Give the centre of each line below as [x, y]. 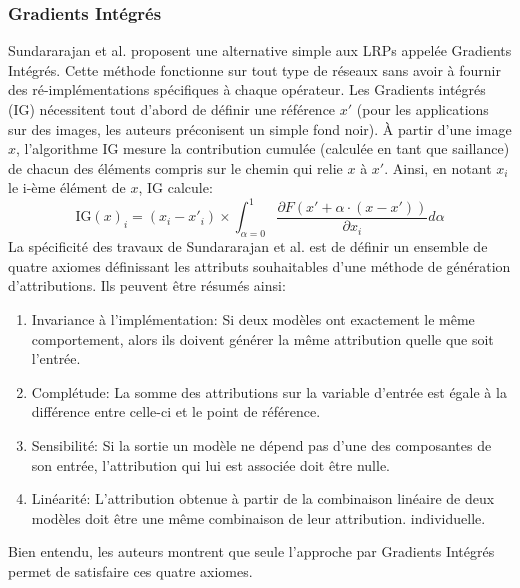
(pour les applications [422, 109]
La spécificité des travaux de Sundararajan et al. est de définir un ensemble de [248, 246]
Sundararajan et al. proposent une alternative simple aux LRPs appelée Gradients [260, 50]
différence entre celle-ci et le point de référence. [176, 411]
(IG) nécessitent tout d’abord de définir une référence [172, 109]
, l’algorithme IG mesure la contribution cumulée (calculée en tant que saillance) [263, 148]
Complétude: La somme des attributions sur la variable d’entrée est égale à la [269, 391]
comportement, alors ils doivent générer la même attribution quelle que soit [262, 338]
